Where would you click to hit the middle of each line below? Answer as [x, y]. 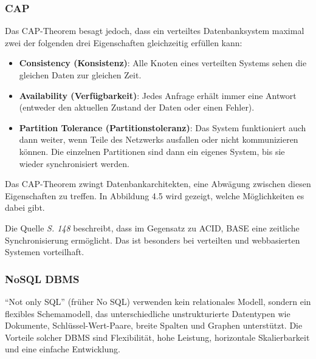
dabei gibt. [25, 207]
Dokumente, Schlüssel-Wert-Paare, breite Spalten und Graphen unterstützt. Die [154, 325]
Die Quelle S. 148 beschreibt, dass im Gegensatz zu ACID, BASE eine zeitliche [152, 227]
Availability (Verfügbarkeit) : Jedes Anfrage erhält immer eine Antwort [158, 95]
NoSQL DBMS [42, 279]
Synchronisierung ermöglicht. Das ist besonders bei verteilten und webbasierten [153, 240]
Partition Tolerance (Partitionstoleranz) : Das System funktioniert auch [163, 127]
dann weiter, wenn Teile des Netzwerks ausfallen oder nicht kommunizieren [159, 139]
